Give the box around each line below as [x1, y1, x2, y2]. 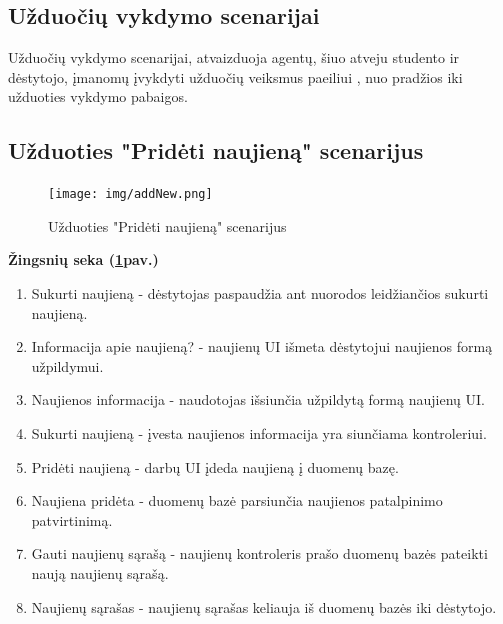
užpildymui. [31, 355, 104, 376]
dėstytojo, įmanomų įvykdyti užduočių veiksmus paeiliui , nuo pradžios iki [8, 66, 463, 87]
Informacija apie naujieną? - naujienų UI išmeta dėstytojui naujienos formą [31, 336, 493, 357]
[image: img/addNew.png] [48, 187, 213, 202]
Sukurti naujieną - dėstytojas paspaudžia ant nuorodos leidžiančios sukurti [31, 283, 489, 304]
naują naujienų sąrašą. [31, 562, 169, 583]
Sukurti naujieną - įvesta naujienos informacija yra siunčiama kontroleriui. [31, 423, 487, 443]
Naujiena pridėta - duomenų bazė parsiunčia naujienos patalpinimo [31, 490, 443, 511]
